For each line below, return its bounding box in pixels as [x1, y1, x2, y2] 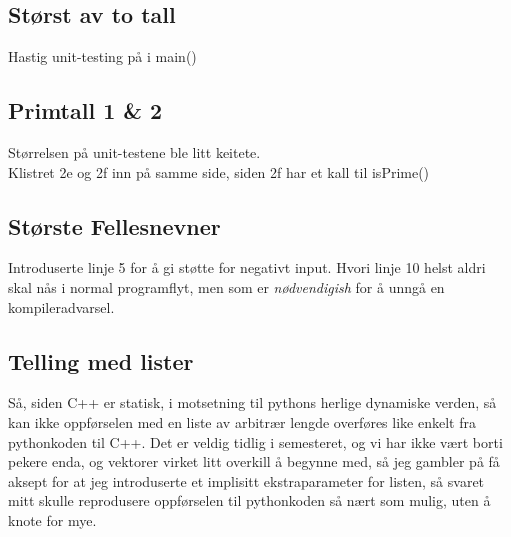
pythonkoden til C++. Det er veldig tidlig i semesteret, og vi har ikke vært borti [8, 431, 503, 452]
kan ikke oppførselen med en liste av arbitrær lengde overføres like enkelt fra [8, 411, 476, 432]
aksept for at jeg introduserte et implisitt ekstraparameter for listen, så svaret [8, 470, 485, 491]
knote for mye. [8, 509, 97, 530]
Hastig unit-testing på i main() [8, 46, 197, 67]
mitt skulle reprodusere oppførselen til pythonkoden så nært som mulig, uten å [8, 490, 491, 511]
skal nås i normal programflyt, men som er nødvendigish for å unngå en [8, 276, 445, 297]
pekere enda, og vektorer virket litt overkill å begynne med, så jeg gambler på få [8, 451, 500, 472]
